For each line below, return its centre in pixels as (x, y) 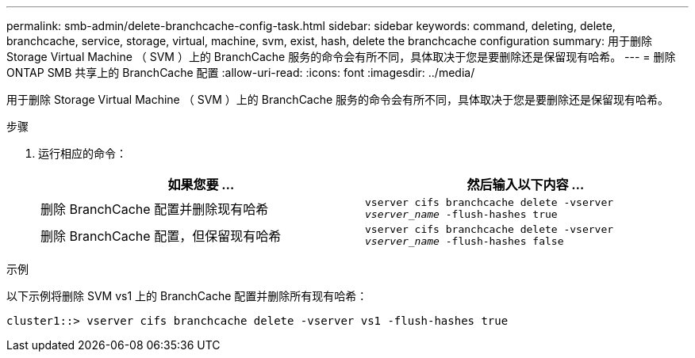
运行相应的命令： (83, 153)
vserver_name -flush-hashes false (465, 241)
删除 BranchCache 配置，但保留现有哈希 (161, 236)
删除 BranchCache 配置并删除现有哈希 (155, 209)
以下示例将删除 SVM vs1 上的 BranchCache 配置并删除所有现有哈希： (187, 296)
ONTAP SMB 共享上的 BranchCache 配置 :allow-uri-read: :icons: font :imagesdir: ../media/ (241, 72)
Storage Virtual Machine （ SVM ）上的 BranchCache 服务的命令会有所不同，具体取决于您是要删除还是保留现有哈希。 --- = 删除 (341, 57)
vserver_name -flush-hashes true (461, 214)
